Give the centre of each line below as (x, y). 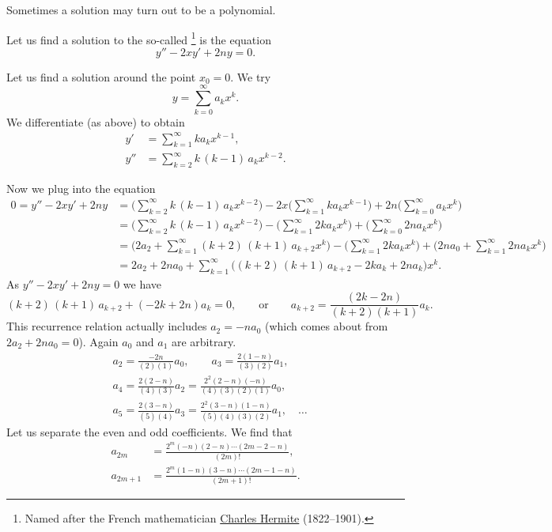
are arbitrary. (204, 341)
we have (142, 283)
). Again (98, 341)
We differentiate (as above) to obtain (96, 121)
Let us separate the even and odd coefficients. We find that (149, 431)
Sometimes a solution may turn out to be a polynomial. (141, 9)
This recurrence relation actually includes (107, 326)
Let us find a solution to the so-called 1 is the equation (139, 38)
